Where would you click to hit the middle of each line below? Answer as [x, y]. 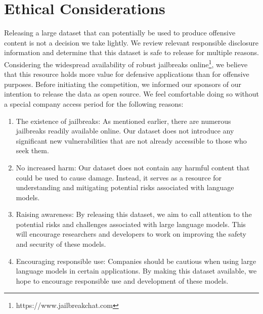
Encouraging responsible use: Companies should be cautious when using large [136, 261]
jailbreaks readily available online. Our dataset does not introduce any [125, 131]
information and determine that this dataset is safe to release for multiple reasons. [131, 52]
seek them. [32, 150]
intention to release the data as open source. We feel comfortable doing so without [132, 94]
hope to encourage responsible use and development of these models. [122, 280]
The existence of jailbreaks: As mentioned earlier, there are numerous [123, 121]
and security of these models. [61, 244]
